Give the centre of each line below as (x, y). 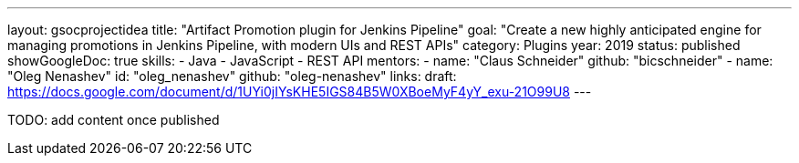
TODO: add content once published (114, 120)
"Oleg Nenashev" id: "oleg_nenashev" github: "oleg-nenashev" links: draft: (232, 76)
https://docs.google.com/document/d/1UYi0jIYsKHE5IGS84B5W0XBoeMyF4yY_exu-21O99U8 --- (300, 92)
